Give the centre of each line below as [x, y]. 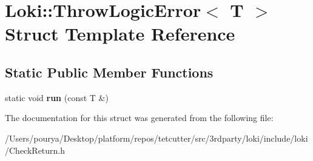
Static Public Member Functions [109, 72]
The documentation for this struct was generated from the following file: [139, 118]
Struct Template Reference [120, 34]
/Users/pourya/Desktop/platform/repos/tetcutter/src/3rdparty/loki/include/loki [156, 138]
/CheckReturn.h [35, 150]
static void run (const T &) [57, 97]
